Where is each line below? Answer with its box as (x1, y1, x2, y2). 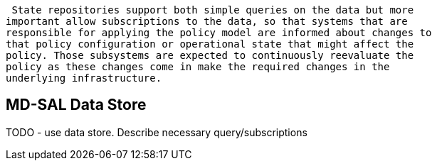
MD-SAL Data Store (6, 96, 147, 114)
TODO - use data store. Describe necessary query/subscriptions (6, 126, 307, 138)
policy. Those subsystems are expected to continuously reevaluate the (6, 50, 414, 61)
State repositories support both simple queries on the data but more (11, 4, 414, 16)
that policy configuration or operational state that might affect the (6, 38, 414, 50)
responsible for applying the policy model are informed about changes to (6, 27, 432, 38)
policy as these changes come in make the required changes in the (6, 61, 390, 72)
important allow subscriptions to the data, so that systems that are (6, 16, 408, 27)
